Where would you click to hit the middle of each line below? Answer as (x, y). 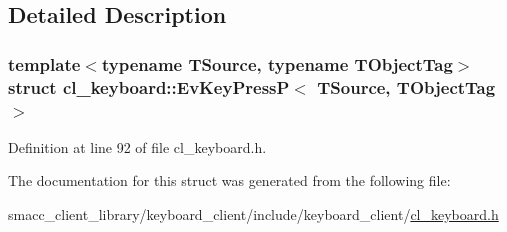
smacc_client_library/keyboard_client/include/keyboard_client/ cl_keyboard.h (253, 214)
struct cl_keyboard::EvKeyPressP (149, 86)
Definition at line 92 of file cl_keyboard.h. (137, 146)
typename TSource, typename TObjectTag (277, 63)
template (44, 63)
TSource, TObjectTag (406, 86)
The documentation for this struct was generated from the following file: (229, 180)
